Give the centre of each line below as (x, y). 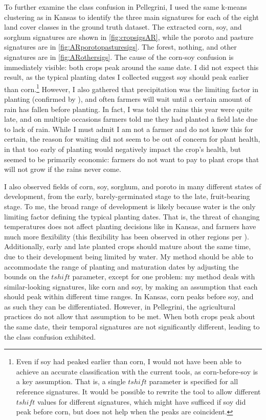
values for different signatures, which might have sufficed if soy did (141, 401)
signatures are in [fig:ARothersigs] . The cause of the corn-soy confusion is (119, 57)
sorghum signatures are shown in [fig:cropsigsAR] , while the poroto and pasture (129, 37)
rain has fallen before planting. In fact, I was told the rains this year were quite (128, 109)
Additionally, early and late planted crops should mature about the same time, (128, 246)
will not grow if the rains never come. (63, 169)
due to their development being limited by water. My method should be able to (129, 256)
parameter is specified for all (194, 381)
